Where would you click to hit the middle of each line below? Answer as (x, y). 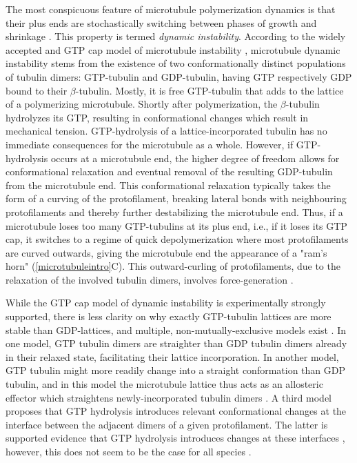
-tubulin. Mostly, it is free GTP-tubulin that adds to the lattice (210, 90)
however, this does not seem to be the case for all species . (129, 451)
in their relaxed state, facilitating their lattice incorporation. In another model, (172, 356)
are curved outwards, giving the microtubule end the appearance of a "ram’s (166, 252)
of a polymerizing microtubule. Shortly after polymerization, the (142, 104)
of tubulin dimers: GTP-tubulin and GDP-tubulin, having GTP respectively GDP (179, 76)
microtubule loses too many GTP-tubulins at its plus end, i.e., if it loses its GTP (176, 225)
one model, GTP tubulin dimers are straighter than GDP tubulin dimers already (176, 343)
